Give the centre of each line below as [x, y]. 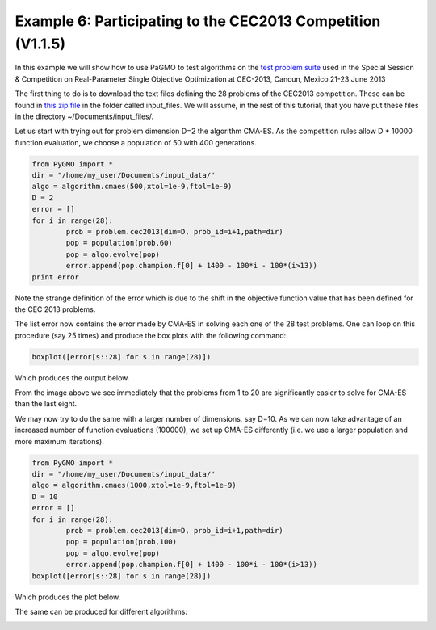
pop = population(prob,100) [122, 542]
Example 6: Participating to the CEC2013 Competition [198, 21]
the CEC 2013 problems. [55, 309]
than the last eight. [46, 404]
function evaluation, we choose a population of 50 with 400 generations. [136, 142]
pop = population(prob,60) [119, 243]
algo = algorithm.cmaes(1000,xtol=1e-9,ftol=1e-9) [134, 485]
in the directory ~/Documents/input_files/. [84, 116]
